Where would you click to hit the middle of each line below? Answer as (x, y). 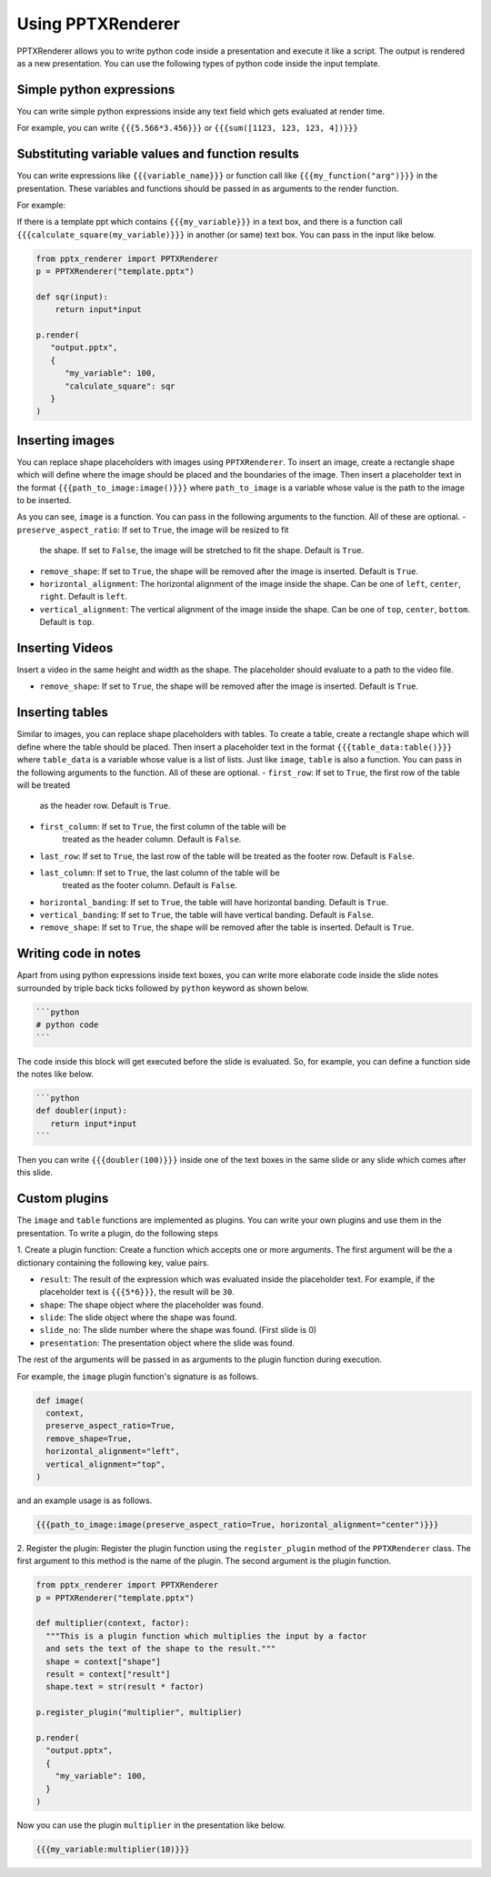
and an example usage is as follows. (85, 1500)
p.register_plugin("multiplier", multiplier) (139, 1712)
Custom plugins (63, 1199)
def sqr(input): (72, 297)
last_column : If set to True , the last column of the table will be (160, 873)
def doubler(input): (81, 1111)
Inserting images (66, 440)
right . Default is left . (84, 597)
